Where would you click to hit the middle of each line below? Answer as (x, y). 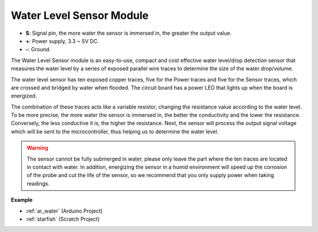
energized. (24, 96)
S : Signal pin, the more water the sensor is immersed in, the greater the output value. (129, 33)
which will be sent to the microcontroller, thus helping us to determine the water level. (115, 131)
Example (22, 200)
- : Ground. (38, 50)
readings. (38, 184)
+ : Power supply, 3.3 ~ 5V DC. (62, 41)
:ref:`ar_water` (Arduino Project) (64, 211)
